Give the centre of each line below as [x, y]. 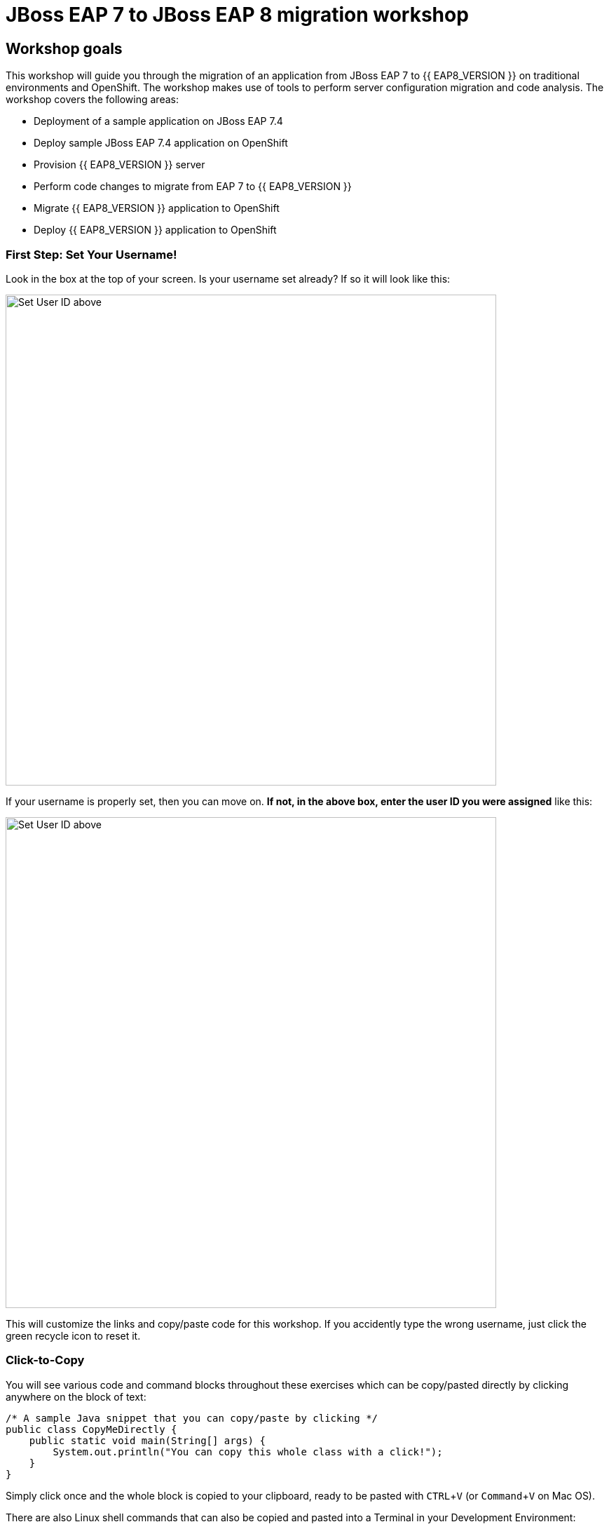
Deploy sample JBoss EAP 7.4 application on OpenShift [161, 143]
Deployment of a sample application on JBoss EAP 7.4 [158, 121]
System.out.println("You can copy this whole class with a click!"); [248, 1451]
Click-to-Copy [45, 1360]
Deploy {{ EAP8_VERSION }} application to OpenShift [155, 230]
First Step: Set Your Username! [91, 254]
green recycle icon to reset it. [73, 1335]
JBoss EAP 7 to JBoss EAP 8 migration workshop [237, 15]
